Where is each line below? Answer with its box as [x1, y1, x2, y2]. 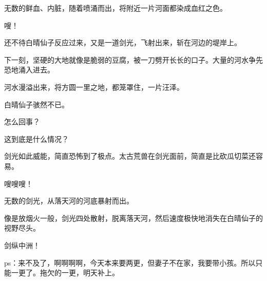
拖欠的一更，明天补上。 [40, 267, 119, 278]
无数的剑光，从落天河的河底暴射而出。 [4, 195, 133, 206]
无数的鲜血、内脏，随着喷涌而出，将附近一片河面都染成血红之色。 [4, 3, 227, 13]
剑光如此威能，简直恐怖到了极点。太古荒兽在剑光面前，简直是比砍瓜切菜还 [4, 151, 256, 161]
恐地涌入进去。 [4, 64, 54, 75]
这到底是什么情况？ [4, 133, 69, 144]
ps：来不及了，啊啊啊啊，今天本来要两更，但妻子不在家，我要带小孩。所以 [4, 257, 256, 268]
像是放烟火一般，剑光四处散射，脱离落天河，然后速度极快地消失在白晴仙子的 [4, 212, 263, 223]
